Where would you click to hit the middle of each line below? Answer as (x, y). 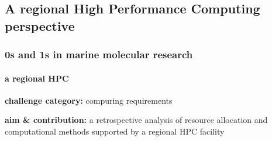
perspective (40, 25)
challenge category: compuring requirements (89, 100)
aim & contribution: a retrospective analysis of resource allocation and (136, 120)
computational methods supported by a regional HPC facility (115, 131)
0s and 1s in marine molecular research (99, 54)
